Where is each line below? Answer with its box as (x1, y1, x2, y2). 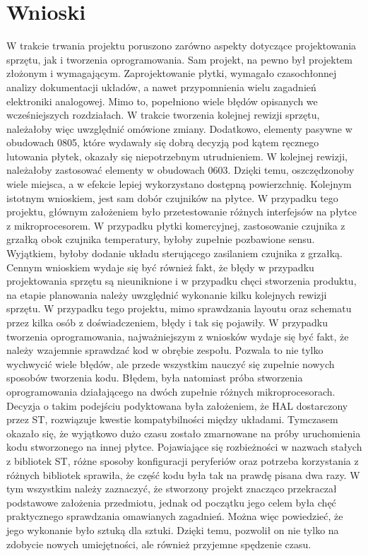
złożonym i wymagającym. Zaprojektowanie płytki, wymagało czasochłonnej (6, 66, 337, 81)
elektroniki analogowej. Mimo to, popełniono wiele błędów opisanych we (6, 93, 318, 108)
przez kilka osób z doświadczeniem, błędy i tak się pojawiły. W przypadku (6, 315, 328, 329)
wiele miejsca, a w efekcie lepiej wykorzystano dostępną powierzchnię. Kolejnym (6, 177, 352, 191)
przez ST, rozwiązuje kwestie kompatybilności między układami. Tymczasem (6, 412, 338, 427)
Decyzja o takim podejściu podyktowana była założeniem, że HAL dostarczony (6, 398, 348, 413)
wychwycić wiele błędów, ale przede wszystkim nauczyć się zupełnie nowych (6, 356, 335, 371)
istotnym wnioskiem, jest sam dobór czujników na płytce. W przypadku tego (6, 190, 338, 205)
